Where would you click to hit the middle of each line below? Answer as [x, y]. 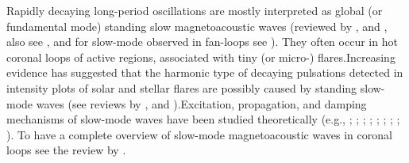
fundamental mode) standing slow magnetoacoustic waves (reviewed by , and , [197, 26]
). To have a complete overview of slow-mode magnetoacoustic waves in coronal [199, 134]
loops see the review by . [66, 150]
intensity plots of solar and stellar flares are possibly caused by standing [182, 87]
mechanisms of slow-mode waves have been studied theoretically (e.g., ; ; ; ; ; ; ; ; [203, 119]
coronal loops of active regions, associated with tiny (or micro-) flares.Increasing [201, 57]
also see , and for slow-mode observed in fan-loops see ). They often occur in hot [202, 42]
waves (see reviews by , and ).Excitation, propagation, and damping [201, 103]
